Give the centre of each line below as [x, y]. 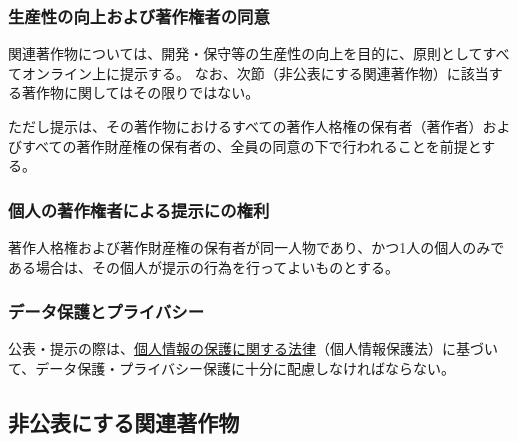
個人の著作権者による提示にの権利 [139, 209]
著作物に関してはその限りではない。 [140, 92]
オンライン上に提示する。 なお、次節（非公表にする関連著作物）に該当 [255, 72]
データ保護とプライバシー [106, 311]
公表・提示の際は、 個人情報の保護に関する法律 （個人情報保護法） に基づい [253, 348]
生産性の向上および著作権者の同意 [139, 15]
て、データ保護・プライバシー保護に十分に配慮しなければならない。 [232, 368]
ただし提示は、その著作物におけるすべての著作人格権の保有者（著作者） [245, 126]
